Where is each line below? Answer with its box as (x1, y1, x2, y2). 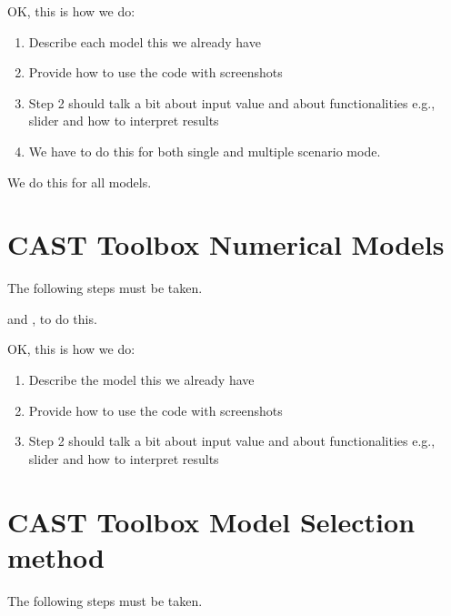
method (7, 538, 105, 575)
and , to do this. (7, 308, 97, 328)
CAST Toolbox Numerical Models (7, 226, 445, 263)
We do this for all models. (7, 172, 152, 191)
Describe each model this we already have (28, 32, 261, 51)
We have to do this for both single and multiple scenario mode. (28, 141, 381, 160)
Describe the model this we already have (28, 370, 255, 389)
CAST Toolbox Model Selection (7, 502, 416, 540)
